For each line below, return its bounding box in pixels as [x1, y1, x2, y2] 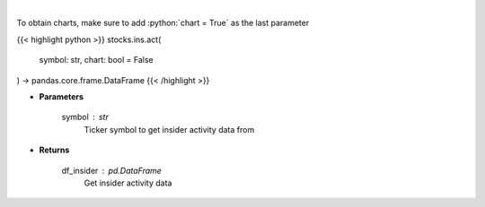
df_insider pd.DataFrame [61, 165, 162, 176]
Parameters [39, 91, 84, 102]
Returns [39, 144, 70, 156]
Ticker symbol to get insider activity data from [84, 124, 255, 134]
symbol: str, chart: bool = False [39, 55, 154, 65]
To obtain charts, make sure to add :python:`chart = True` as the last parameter [16, 18, 310, 29]
